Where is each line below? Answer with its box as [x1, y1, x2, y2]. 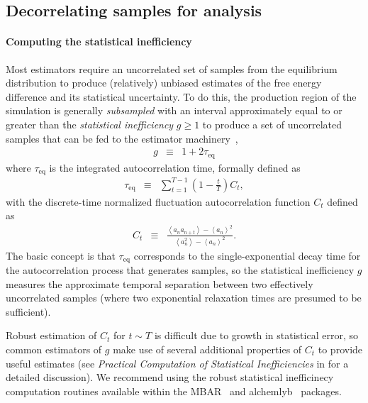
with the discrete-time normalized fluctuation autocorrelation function [6, 194, 311, 209]
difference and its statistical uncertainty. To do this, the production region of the [6, 89, 357, 104]
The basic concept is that [6, 248, 116, 263]
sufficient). [6, 304, 51, 319]
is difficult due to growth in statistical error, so [154, 328, 358, 343]
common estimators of [6, 342, 102, 356]
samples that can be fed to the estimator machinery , [6, 131, 238, 145]
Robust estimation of [6, 328, 97, 343]
